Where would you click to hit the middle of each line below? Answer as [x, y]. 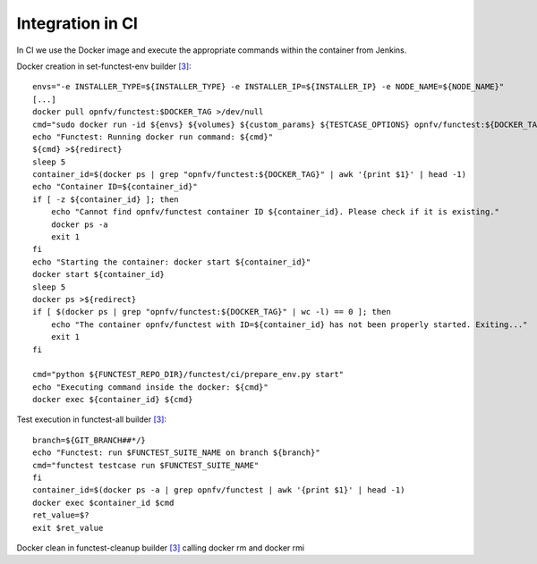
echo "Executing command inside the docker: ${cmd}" [150, 387]
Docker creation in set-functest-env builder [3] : [104, 66]
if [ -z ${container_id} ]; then [106, 199]
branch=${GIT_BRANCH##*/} [89, 440]
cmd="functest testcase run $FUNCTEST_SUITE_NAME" [146, 465]
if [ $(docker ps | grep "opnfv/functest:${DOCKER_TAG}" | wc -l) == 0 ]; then [212, 312]
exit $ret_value [68, 528]
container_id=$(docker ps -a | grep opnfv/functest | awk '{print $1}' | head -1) [219, 490]
